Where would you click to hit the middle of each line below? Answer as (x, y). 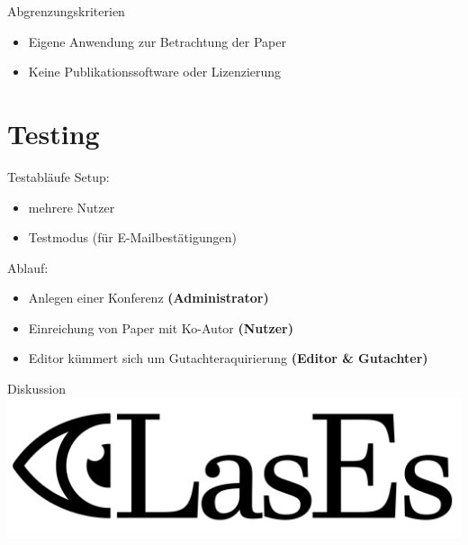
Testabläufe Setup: (58, 176)
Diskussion (36, 389)
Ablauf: (28, 267)
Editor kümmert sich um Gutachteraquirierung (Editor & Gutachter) (228, 358)
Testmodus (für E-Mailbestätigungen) (132, 237)
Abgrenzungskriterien (66, 11)
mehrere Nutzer (72, 207)
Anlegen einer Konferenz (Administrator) (148, 298)
